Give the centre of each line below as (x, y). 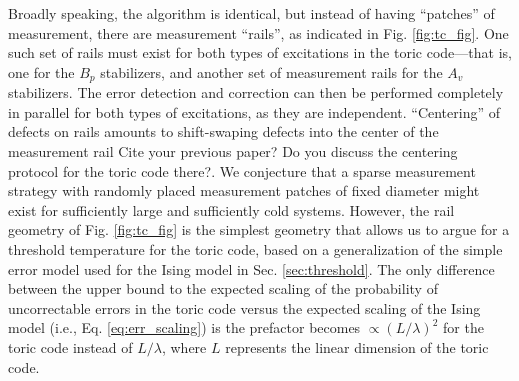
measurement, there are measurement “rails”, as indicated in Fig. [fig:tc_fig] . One (258, 32)
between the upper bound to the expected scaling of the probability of (223, 288)
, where (184, 346)
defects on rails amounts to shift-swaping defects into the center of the (223, 131)
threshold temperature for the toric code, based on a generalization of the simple (255, 248)
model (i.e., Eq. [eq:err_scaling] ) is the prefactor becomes (184, 327)
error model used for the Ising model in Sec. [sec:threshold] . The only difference (251, 268)
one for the (41, 71)
